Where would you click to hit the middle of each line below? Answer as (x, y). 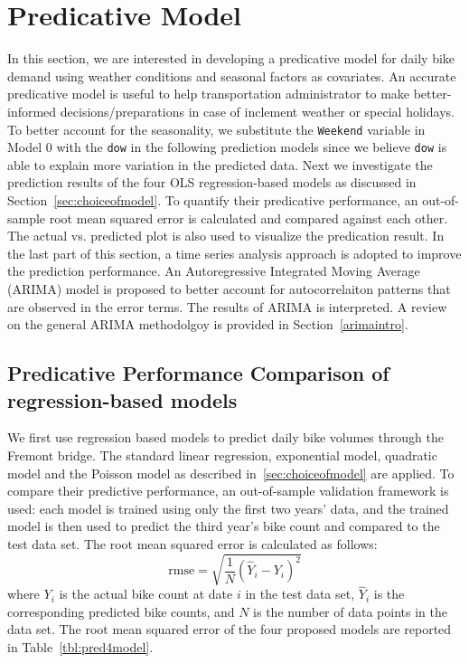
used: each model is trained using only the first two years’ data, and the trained (228, 508)
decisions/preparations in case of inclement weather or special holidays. (257, 111)
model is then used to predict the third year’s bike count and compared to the (224, 526)
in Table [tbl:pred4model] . (80, 647)
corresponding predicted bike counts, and (121, 611)
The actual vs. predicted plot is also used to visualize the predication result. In (226, 236)
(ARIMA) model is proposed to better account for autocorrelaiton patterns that (229, 288)
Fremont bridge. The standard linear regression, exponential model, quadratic (222, 455)
